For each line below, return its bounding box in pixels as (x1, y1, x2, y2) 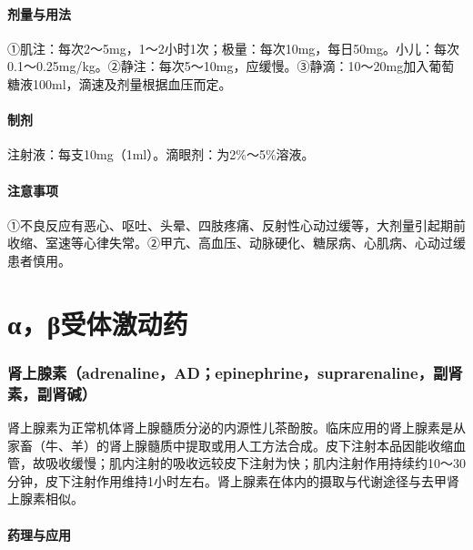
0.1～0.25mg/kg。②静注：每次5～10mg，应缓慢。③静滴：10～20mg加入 (7, 56, 429, 76)
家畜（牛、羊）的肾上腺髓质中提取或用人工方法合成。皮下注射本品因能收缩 (7, 435, 453, 454)
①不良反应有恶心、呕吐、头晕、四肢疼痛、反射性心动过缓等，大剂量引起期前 (7, 215, 466, 234)
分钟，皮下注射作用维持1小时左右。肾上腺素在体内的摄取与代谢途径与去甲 (7, 471, 447, 490)
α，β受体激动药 (7, 304, 188, 341)
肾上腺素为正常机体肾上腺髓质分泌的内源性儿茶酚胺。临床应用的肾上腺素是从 (7, 418, 466, 437)
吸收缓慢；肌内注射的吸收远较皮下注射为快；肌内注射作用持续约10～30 (45, 453, 466, 473)
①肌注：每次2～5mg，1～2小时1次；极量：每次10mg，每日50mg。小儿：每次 (7, 38, 459, 57)
